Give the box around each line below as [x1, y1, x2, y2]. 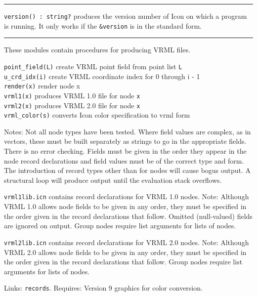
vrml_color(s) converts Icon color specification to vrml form [4, 110, 190, 120]
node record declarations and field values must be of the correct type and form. [4, 155, 244, 166]
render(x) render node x [4, 81, 80, 91]
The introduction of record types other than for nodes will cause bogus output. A [4, 165, 251, 175]
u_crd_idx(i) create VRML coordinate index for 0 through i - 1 [4, 71, 200, 81]
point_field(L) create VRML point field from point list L [4, 61, 182, 71]
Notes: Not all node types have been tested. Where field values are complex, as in [4, 126, 251, 136]
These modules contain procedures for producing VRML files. [4, 44, 190, 55]
